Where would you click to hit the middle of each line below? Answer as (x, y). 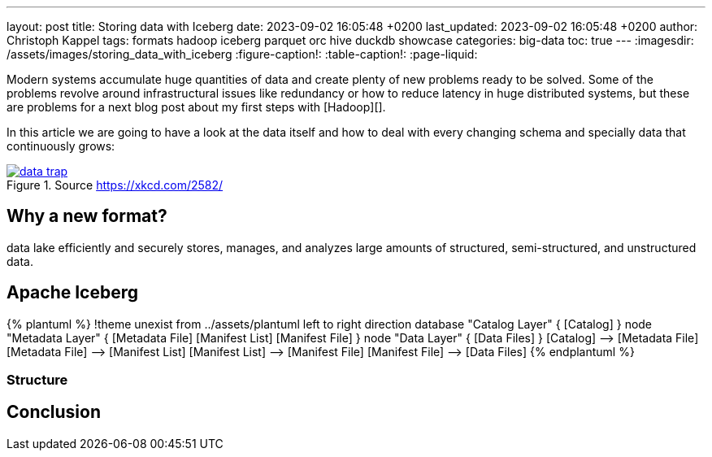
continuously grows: (61, 146)
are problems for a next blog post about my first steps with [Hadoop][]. (196, 107)
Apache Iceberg (73, 293)
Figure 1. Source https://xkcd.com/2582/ (115, 185)
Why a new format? (87, 216)
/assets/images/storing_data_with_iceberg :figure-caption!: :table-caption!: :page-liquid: (242, 54)
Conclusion (54, 412)
